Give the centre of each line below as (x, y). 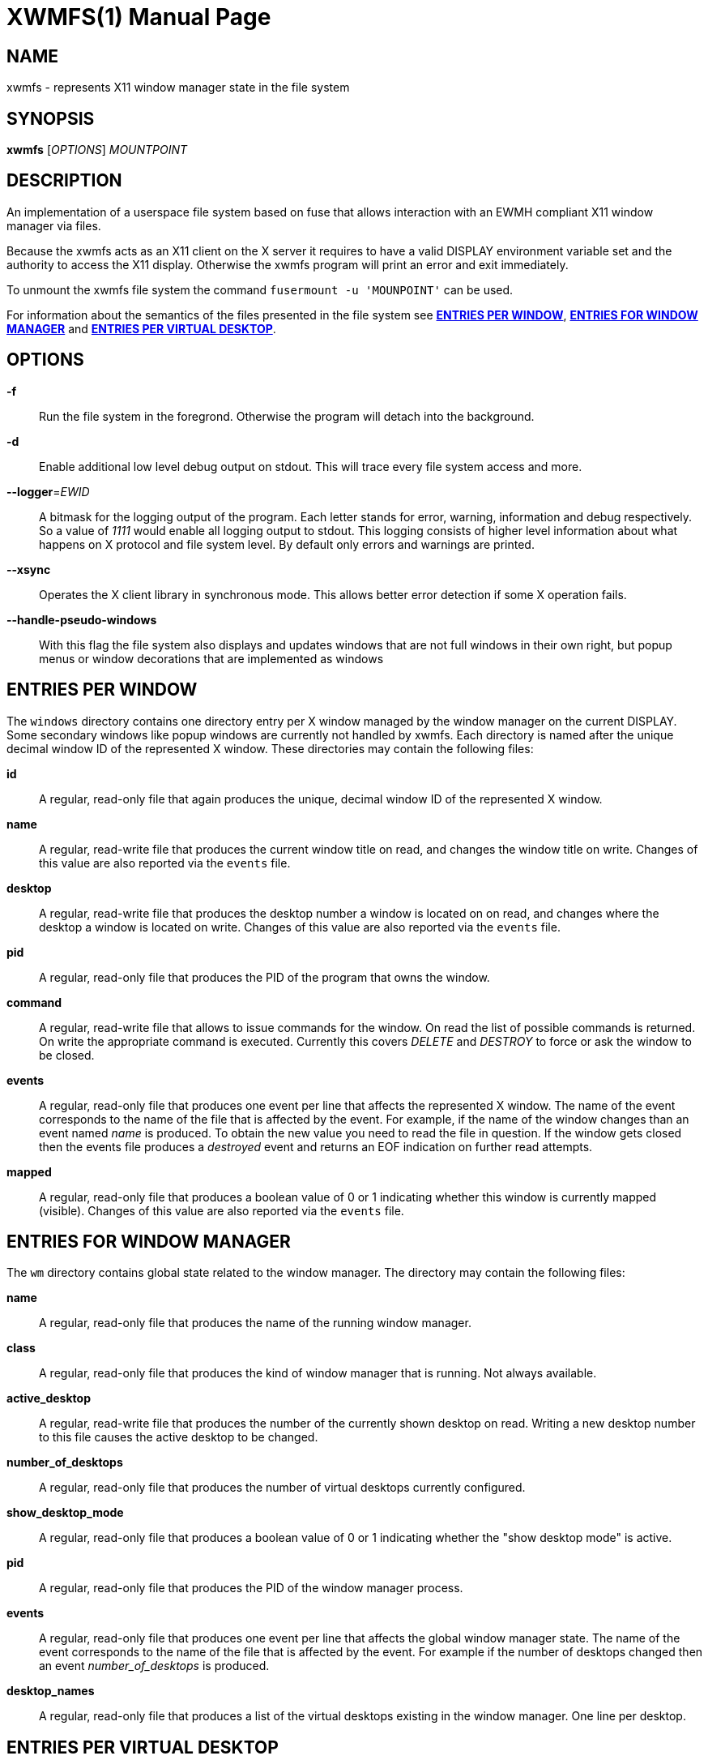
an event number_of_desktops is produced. (154, 1666)
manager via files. (54, 225)
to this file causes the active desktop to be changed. (179, 1437)
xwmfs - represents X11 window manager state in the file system (178, 88)
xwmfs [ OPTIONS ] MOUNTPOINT (97, 150)
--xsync (29, 569)
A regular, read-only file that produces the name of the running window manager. (255, 1323)
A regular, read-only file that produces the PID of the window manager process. (251, 1588)
